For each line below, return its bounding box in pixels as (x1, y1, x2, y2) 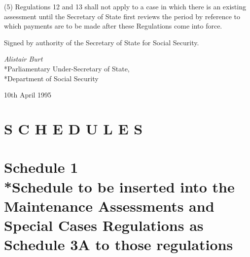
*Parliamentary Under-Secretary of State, (4, 63, 130, 73)
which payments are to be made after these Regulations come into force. (4, 21, 222, 31)
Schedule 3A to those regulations (4, 234, 233, 255)
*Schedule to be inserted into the (4, 176, 235, 196)
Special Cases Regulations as (4, 215, 204, 235)
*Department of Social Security (4, 73, 99, 83)
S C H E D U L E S (4, 118, 143, 138)
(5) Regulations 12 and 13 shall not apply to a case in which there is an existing (4, 1, 246, 11)
